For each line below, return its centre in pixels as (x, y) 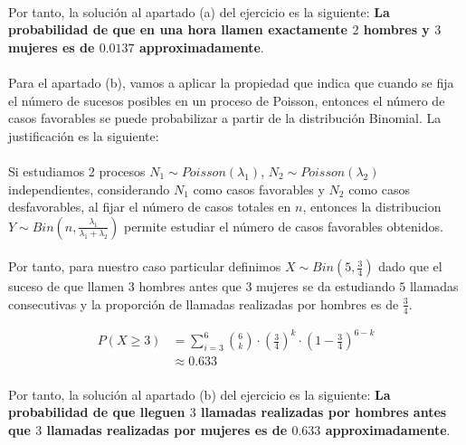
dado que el (410, 266)
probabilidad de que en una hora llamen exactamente (178, 29)
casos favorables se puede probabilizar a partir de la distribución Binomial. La (225, 118)
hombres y (396, 29)
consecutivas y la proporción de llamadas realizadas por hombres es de (204, 303)
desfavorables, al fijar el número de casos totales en (150, 207)
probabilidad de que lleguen (97, 412)
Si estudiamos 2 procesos (77, 170)
